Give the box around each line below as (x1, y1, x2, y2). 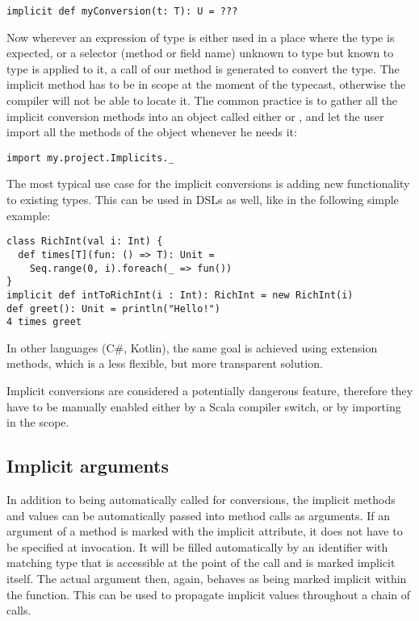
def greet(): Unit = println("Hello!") (6, 302, 220, 315)
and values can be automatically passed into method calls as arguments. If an (6, 506, 390, 523)
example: (6, 206, 51, 223)
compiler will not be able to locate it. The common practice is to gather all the (6, 92, 397, 109)
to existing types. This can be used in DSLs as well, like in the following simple (6, 191, 399, 208)
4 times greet (6, 316, 82, 328)
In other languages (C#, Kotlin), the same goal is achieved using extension (6, 339, 378, 356)
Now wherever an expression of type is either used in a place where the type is (6, 28, 395, 45)
